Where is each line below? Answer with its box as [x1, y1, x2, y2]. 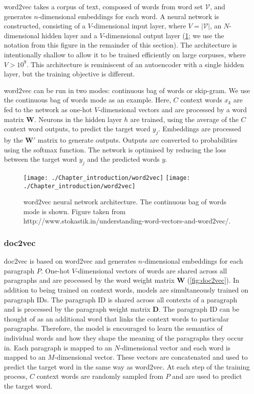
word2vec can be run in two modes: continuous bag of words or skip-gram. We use [4, 85, 250, 95]
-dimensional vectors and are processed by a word [98, 104, 247, 114]
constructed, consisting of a [4, 21, 86, 31]
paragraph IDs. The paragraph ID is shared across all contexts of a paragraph [4, 294, 237, 304]
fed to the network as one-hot [4, 104, 92, 114]
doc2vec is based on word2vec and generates [4, 256, 136, 266]
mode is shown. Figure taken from [23, 206, 126, 216]
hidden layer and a [42, 30, 98, 40]
